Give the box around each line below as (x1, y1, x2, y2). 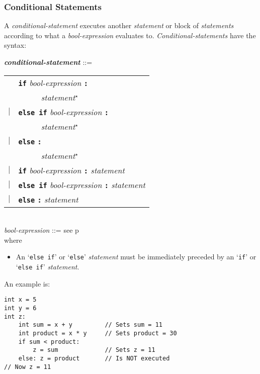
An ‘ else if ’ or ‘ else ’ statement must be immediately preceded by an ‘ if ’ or (16, 251, 256, 262)
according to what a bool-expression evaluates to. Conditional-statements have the (4, 30, 256, 40)
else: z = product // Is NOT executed (18, 354, 170, 362)
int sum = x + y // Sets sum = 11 (18, 321, 162, 329)
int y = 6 (4, 304, 37, 312)
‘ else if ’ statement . (16, 261, 79, 272)
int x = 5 (4, 296, 37, 304)
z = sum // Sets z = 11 (33, 346, 155, 354)
